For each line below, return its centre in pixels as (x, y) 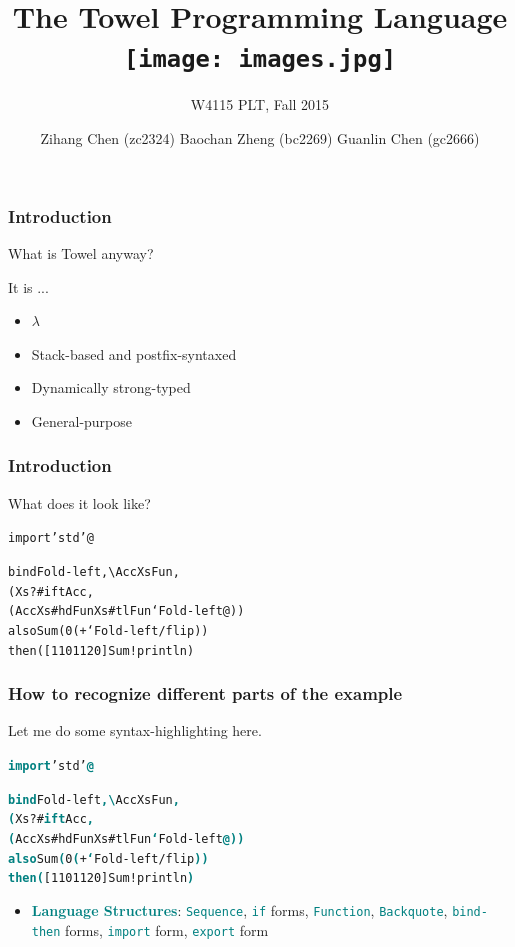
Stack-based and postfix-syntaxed (134, 353)
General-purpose (82, 420)
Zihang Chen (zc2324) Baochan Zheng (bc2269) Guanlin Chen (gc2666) (260, 138)
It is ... (28, 286)
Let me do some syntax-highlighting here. (135, 730)
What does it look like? (79, 502)
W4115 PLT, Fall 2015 (260, 104)
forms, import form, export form (167, 929)
